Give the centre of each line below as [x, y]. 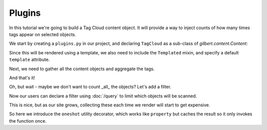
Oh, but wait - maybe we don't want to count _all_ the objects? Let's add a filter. [90, 87]
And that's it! [22, 78]
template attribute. [29, 60]
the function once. [28, 121]
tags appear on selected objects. [43, 34]
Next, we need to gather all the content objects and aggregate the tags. [82, 69]
